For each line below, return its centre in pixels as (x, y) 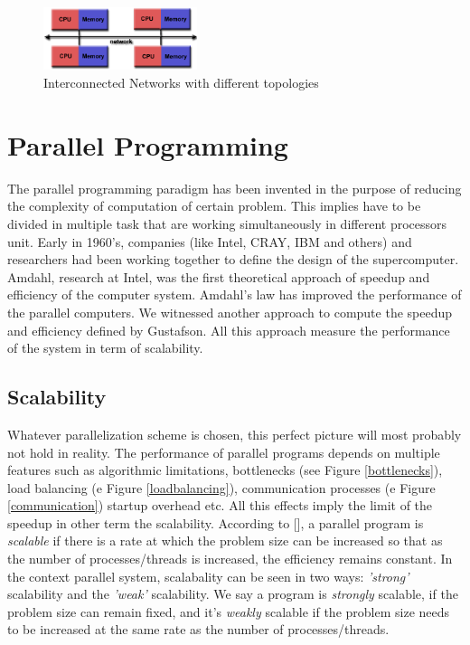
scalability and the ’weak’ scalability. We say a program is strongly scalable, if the (233, 594)
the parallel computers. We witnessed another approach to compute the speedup (230, 312)
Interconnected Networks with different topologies (181, 83)
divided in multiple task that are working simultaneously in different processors (227, 223)
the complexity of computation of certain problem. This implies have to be (214, 206)
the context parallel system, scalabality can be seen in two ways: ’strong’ (208, 576)
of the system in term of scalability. (105, 348)
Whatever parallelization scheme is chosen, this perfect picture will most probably (235, 434)
